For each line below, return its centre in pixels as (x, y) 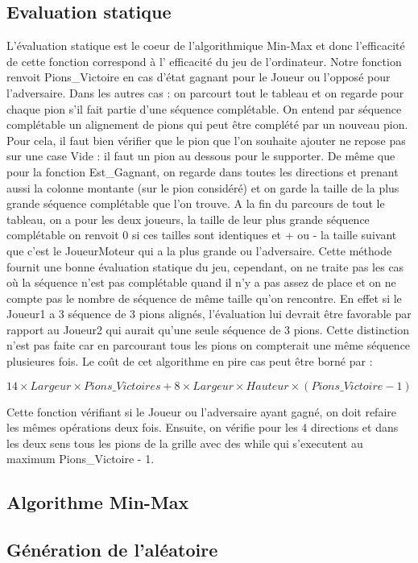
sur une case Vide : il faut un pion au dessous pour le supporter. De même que (201, 156)
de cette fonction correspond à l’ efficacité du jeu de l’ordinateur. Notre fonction (204, 61)
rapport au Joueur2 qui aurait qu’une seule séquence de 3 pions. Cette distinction (208, 329)
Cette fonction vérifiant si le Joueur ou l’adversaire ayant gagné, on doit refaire (201, 411)
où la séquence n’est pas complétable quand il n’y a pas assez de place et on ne (201, 282)
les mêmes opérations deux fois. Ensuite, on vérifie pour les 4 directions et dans (203, 427)
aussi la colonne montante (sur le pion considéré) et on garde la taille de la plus (203, 187)
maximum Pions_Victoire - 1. (81, 459)
